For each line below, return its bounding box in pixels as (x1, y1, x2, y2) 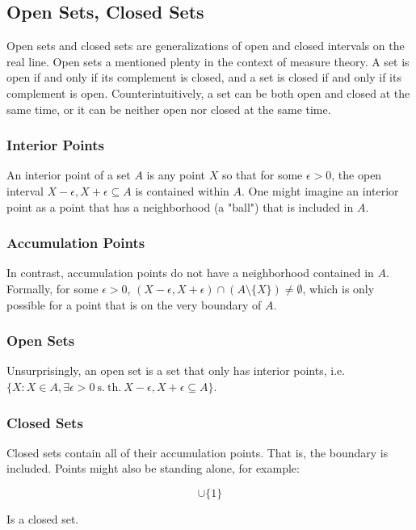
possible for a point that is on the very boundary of (6, 296, 262, 313)
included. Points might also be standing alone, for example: (6, 460, 300, 477)
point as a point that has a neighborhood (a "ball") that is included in (6, 198, 354, 215)
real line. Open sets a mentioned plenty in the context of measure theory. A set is (6, 53, 410, 69)
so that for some (221, 166, 303, 183)
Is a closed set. (6, 510, 79, 527)
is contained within (135, 182, 229, 199)
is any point (146, 166, 206, 183)
